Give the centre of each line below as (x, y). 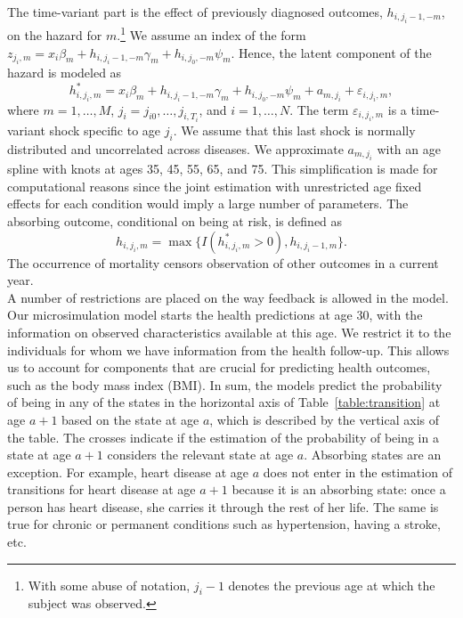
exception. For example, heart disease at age (128, 472)
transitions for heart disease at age (102, 489)
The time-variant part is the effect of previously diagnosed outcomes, (195, 12)
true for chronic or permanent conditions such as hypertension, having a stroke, (224, 524)
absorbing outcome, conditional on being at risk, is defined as (175, 220)
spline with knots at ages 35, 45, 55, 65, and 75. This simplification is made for (223, 169)
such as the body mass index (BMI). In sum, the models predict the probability (225, 384)
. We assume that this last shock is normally (294, 130)
